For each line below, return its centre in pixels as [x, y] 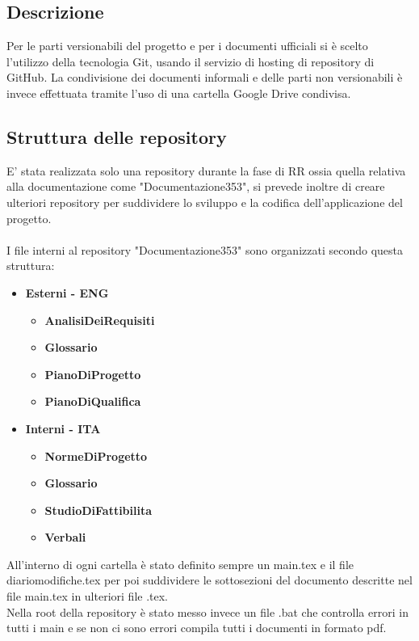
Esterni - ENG [67, 292]
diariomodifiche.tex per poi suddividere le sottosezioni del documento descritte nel [209, 580]
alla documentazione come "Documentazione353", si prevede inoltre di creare [196, 186]
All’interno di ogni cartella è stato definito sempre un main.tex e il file [180, 564]
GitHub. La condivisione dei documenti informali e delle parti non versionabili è [205, 77]
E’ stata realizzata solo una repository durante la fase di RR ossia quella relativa [206, 170]
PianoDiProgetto [93, 374]
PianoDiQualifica [93, 401]
